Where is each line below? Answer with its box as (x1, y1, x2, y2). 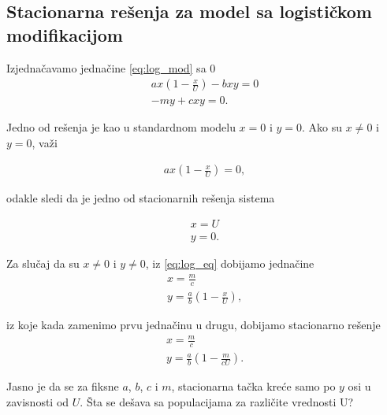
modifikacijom (6, 22, 123, 46)
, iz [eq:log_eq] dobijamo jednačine (145, 255, 314, 272)
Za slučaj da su (6, 255, 80, 272)
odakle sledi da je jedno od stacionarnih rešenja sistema (6, 190, 275, 206)
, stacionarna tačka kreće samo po (171, 378, 336, 395)
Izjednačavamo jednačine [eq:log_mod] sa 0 (6, 59, 216, 76)
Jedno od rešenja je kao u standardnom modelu (6, 119, 236, 135)
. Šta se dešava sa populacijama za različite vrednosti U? (80, 393, 354, 409)
